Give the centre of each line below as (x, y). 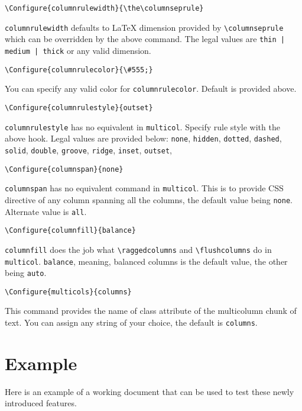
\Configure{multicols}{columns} (68, 292)
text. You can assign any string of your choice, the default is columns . (131, 322)
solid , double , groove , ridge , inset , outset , (88, 150)
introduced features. (41, 403)
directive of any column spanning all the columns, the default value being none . (149, 199)
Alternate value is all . (46, 211)
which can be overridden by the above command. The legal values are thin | (145, 39)
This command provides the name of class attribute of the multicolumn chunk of (151, 311)
